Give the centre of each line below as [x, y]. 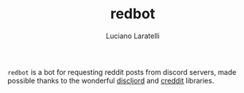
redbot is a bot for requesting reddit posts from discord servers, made [122, 72]
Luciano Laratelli [133, 36]
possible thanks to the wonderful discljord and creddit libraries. [111, 80]
